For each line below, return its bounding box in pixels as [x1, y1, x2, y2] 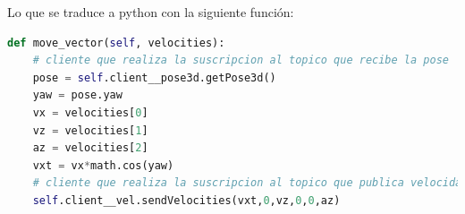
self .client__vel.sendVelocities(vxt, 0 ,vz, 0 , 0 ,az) [32, 193, 341, 207]
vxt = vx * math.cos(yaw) [32, 158, 174, 172]
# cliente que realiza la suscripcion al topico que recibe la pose [32, 54, 449, 67]
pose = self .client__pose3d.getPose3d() [32, 71, 276, 84]
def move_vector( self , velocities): [7, 36, 225, 49]
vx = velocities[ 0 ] [32, 106, 148, 119]
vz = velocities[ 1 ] [32, 124, 148, 137]
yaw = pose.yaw [32, 89, 123, 102]
